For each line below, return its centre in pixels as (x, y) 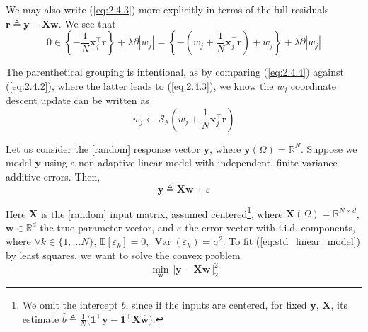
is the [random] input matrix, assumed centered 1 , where (162, 212)
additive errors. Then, (53, 177)
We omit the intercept (70, 305)
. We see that (87, 23)
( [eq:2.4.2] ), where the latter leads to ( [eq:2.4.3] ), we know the (140, 85)
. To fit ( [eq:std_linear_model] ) (292, 241)
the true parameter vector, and (107, 227)
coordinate (313, 85)
